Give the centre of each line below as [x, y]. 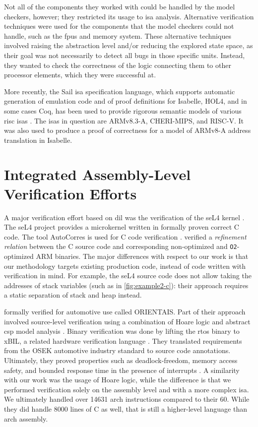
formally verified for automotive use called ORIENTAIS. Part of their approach [125, 312]
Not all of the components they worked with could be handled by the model [120, 6]
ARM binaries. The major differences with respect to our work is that [142, 256]
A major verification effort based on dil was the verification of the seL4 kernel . [124, 217]
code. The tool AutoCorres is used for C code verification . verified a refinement [125, 236]
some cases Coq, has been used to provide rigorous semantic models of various [123, 110]
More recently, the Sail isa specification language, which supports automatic [120, 91]
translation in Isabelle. [38, 140]
